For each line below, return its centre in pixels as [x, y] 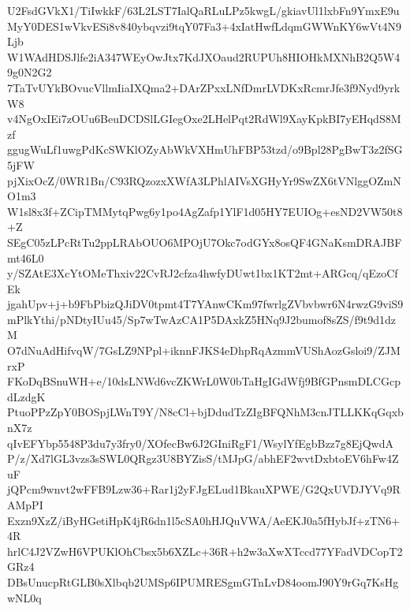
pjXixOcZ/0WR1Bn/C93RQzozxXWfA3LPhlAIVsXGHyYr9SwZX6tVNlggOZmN [204, 180]
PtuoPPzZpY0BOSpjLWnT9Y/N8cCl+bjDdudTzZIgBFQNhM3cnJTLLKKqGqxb [205, 412]
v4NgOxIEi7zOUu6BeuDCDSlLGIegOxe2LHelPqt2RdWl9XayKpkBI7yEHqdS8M [204, 119]
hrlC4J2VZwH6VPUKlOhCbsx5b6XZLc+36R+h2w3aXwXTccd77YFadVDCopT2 [205, 551]
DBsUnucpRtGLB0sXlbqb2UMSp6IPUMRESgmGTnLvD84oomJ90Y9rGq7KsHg [203, 581]
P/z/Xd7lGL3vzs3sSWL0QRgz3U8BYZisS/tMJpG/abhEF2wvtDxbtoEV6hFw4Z [203, 458]
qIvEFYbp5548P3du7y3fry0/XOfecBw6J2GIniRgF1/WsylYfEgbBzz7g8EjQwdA [200, 443]
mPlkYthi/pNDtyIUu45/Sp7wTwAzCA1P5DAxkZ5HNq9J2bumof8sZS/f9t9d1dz [202, 319]
